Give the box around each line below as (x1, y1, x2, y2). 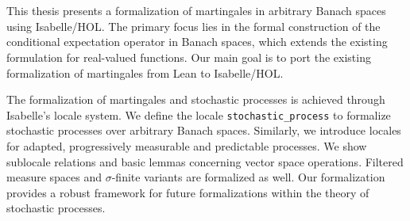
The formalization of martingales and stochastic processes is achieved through (6, 91, 385, 108)
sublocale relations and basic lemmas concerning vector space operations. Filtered (6, 153, 404, 170)
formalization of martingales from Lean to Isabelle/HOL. (6, 64, 284, 81)
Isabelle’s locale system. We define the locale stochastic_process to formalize (6, 106, 391, 123)
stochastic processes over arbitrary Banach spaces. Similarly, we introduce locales (6, 122, 401, 139)
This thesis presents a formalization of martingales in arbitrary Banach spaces (6, 2, 386, 19)
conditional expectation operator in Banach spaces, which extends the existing (6, 33, 388, 50)
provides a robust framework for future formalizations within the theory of (6, 184, 369, 200)
